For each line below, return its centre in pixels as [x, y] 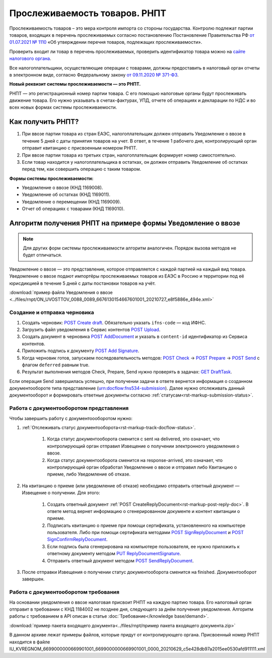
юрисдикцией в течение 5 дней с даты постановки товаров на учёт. [83, 283]
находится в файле [30, 642]
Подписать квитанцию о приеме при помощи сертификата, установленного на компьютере [146, 525]
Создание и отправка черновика [52, 312]
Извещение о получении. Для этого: [61, 493]
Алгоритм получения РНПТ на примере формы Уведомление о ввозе [125, 223]
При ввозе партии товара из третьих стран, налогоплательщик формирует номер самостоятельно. [129, 155]
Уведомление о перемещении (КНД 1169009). [72, 202]
